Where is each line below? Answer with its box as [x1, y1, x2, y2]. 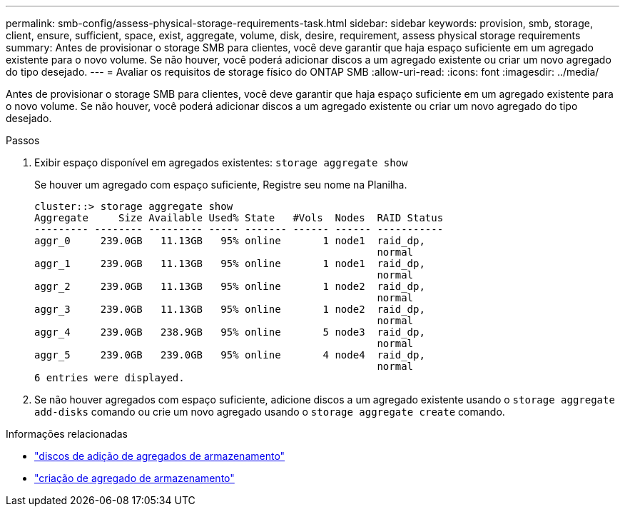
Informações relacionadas [6, 428, 128, 440]
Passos [6, 134, 40, 146]
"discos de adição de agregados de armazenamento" [34, 450, 285, 462]
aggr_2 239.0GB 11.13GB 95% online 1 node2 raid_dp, [34, 281, 425, 292]
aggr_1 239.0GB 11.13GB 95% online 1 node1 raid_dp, [34, 258, 425, 269]
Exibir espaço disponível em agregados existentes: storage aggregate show [34, 156, 408, 169]
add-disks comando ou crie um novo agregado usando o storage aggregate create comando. [34, 406, 505, 418]
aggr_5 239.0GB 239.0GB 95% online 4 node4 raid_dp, [34, 349, 425, 361]
